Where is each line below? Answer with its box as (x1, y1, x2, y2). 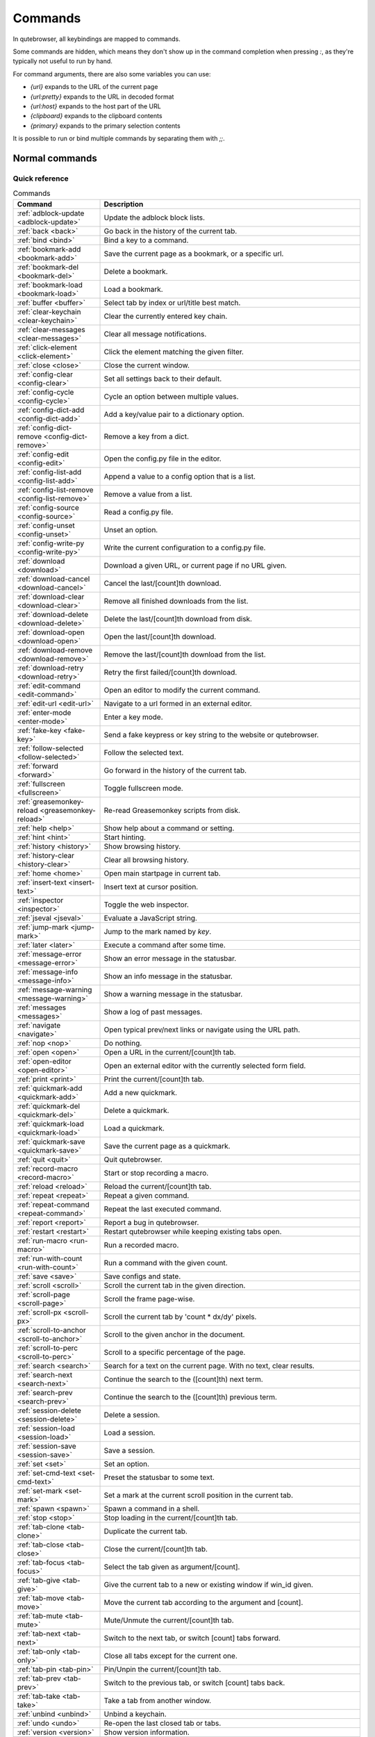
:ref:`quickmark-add (17, 1083, 83, 1093)
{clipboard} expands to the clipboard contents (30, 112, 162, 120)
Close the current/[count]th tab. (103, 1544, 208, 1554)
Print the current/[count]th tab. (103, 1074, 205, 1084)
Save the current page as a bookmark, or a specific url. (103, 249, 284, 258)
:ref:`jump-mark (17, 922, 69, 932)
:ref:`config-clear (17, 369, 73, 379)
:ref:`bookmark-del (17, 262, 79, 272)
